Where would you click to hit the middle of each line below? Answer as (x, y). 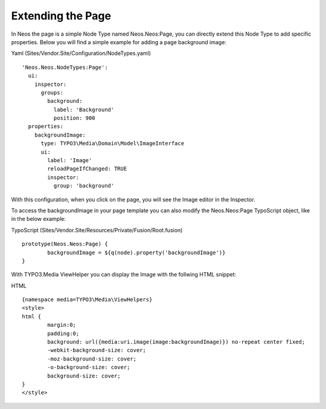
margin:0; (62, 325)
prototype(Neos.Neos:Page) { (65, 244)
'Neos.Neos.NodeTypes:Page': (65, 67)
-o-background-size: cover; (89, 367)
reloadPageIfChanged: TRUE (87, 169)
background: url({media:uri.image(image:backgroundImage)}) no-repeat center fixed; (176, 342)
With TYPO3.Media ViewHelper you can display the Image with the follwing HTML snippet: (124, 275)
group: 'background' (84, 186)
